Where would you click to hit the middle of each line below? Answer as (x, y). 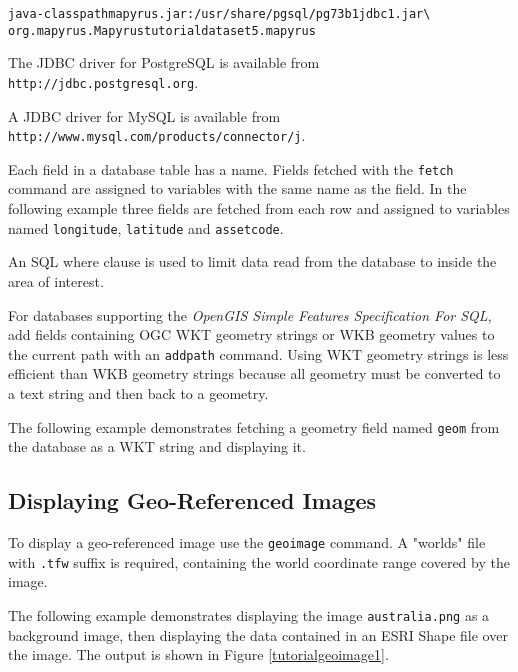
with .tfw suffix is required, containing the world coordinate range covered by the (259, 561)
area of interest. (56, 280)
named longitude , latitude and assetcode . (146, 227)
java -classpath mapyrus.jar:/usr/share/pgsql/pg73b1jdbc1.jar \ (219, 14)
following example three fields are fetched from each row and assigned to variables (259, 208)
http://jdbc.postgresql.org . (103, 81)
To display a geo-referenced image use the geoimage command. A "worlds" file (247, 541)
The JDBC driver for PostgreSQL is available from (164, 62)
